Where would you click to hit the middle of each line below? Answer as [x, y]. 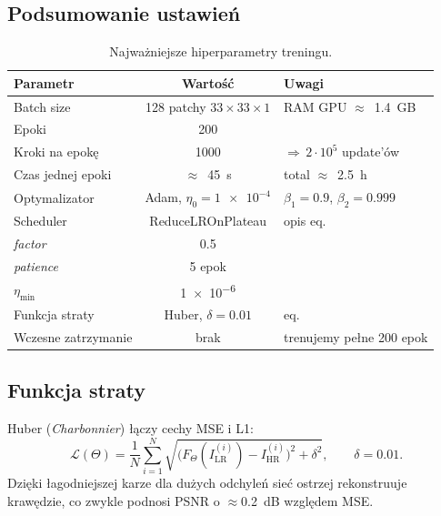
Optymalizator [54, 197]
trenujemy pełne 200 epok [356, 336]
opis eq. [305, 221]
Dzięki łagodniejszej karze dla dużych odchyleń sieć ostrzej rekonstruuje [207, 482]
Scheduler [40, 221]
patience [36, 265]
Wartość [208, 82]
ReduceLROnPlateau [208, 221]
